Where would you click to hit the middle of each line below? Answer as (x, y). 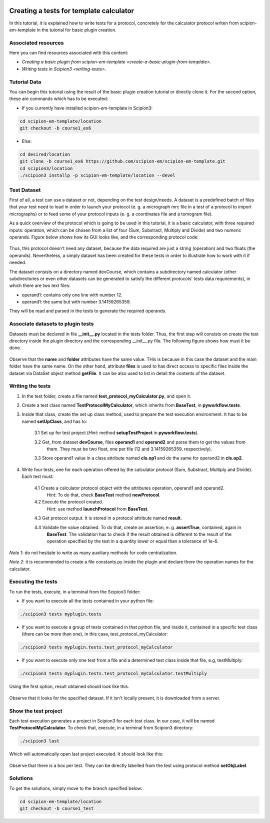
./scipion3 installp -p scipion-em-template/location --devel (97, 175)
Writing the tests (30, 386)
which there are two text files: (40, 285)
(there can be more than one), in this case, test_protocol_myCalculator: (95, 634)
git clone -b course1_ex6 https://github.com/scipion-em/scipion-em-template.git (123, 161)
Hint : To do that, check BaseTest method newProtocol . (104, 495)
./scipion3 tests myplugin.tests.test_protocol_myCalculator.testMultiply (113, 673)
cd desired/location (45, 154)
